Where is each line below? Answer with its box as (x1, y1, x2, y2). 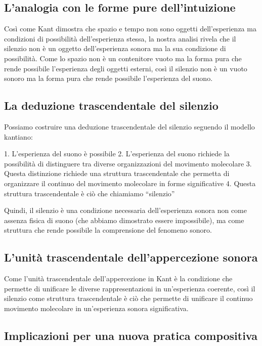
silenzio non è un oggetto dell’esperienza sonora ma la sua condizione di (4, 43, 226, 54)
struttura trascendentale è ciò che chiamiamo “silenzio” (4, 188, 175, 198)
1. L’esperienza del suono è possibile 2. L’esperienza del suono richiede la (4, 148, 230, 159)
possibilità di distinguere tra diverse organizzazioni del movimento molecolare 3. (4, 158, 252, 168)
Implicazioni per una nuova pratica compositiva (4, 327, 258, 343)
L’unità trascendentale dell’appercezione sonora (4, 249, 258, 265)
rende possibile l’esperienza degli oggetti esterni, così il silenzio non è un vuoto (4, 63, 247, 73)
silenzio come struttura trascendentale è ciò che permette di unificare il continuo (4, 293, 253, 304)
